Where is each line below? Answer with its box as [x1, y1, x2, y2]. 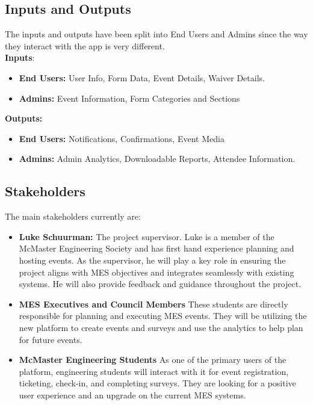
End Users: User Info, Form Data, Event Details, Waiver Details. [19, 71, 265, 84]
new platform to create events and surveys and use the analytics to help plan [19, 321, 303, 333]
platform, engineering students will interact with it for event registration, [19, 365, 289, 377]
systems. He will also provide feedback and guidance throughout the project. [19, 277, 302, 290]
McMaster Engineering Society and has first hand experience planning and [19, 242, 294, 255]
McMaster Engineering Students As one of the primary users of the [19, 353, 287, 366]
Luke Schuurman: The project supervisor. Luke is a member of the [19, 230, 274, 243]
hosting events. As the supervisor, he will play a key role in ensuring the [19, 253, 286, 266]
